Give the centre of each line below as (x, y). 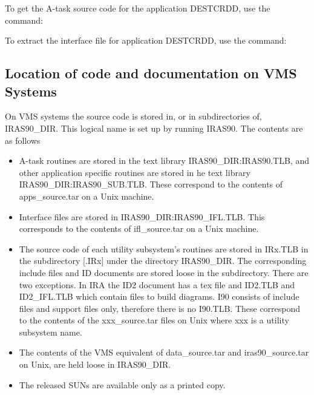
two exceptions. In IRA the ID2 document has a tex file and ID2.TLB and (157, 284)
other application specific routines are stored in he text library (135, 172)
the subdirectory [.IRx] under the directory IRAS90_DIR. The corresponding (163, 261)
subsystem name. (51, 332)
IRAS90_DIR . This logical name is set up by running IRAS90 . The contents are (154, 128)
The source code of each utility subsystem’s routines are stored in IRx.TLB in (164, 248)
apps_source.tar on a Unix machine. (87, 196)
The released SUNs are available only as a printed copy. (122, 384)
